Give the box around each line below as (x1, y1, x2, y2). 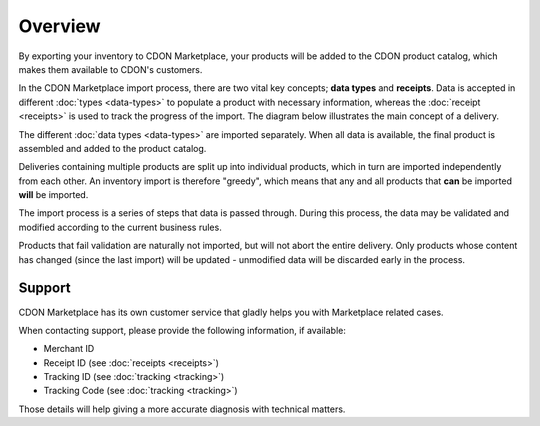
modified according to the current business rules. (18, 221, 222, 233)
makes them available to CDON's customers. (18, 63, 203, 75)
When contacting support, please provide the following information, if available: (18, 324, 347, 336)
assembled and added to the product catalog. (18, 142, 207, 154)
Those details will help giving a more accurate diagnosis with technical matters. (18, 403, 346, 415)
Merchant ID (43, 343, 95, 355)
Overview (18, 15, 101, 37)
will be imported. (18, 189, 89, 201)
